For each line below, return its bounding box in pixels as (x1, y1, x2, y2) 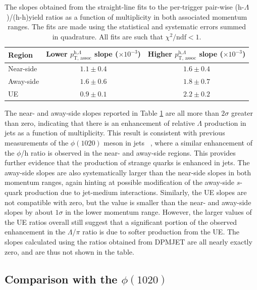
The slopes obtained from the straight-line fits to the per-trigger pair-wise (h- (5, 2, 244, 12)
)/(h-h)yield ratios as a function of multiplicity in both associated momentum (7, 11, 247, 22)
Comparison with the (5, 271, 118, 286)
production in (204, 117, 246, 128)
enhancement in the (5, 226, 66, 237)
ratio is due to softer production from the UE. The (82, 226, 240, 237)
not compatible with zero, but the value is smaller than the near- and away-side (5, 197, 251, 207)
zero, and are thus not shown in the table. (5, 246, 134, 257)
